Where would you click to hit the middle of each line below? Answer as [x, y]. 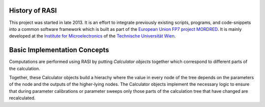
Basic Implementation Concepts [59, 50]
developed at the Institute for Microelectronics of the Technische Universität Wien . [93, 36]
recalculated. [22, 98]
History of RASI [33, 11]
